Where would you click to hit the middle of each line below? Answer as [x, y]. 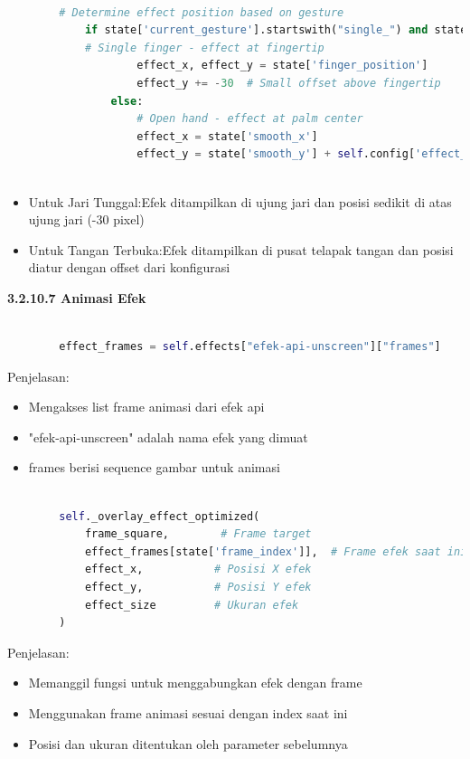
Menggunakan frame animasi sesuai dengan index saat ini [188, 713]
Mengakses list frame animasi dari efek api [146, 407]
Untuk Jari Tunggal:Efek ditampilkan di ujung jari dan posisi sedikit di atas [240, 201]
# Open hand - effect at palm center [250, 119]
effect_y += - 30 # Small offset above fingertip [289, 83]
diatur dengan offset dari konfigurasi [129, 267]
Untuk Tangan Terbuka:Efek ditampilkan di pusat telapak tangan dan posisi [241, 249]
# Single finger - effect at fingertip [204, 47]
